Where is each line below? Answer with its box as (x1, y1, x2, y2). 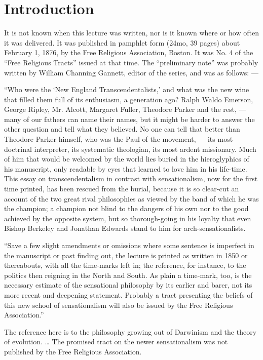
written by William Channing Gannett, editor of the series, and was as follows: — (4, 67, 258, 77)
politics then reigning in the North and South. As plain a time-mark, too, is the (4, 269, 252, 280)
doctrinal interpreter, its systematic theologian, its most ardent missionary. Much (4, 143, 256, 154)
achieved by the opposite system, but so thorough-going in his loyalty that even (4, 213, 251, 223)
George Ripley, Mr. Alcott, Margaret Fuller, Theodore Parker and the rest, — (4, 104, 246, 114)
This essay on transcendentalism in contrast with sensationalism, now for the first (4, 173, 258, 184)
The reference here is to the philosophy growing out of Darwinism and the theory (4, 326, 257, 337)
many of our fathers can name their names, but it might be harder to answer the (4, 113, 255, 124)
